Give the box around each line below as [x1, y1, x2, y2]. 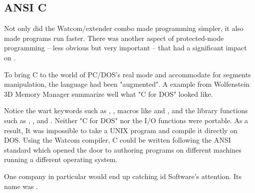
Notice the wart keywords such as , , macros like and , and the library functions [4, 105, 248, 116]
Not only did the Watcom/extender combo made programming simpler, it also [4, 23, 244, 33]
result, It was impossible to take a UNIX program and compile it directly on [4, 125, 238, 135]
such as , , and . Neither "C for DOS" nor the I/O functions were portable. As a [4, 115, 249, 125]
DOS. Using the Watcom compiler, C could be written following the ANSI [4, 135, 231, 145]
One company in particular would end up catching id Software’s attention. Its [4, 171, 242, 181]
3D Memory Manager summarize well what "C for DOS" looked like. [4, 88, 213, 99]
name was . [4, 181, 38, 191]
